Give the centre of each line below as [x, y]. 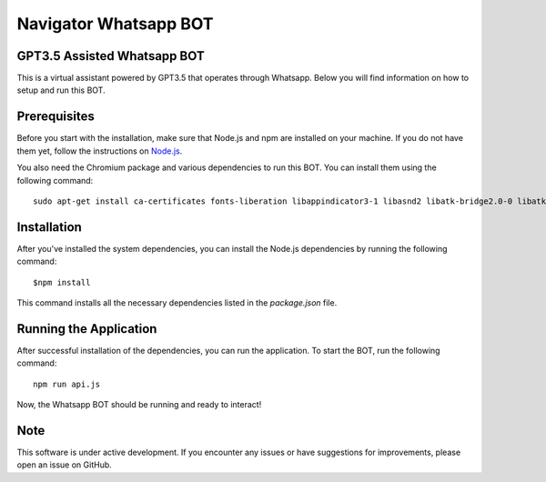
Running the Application [87, 329]
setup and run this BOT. [61, 90]
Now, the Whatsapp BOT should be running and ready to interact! [139, 405]
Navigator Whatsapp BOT [115, 24]
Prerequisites [56, 117]
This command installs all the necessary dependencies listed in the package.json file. [177, 303]
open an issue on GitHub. [65, 465]
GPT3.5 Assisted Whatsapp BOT [111, 56]
